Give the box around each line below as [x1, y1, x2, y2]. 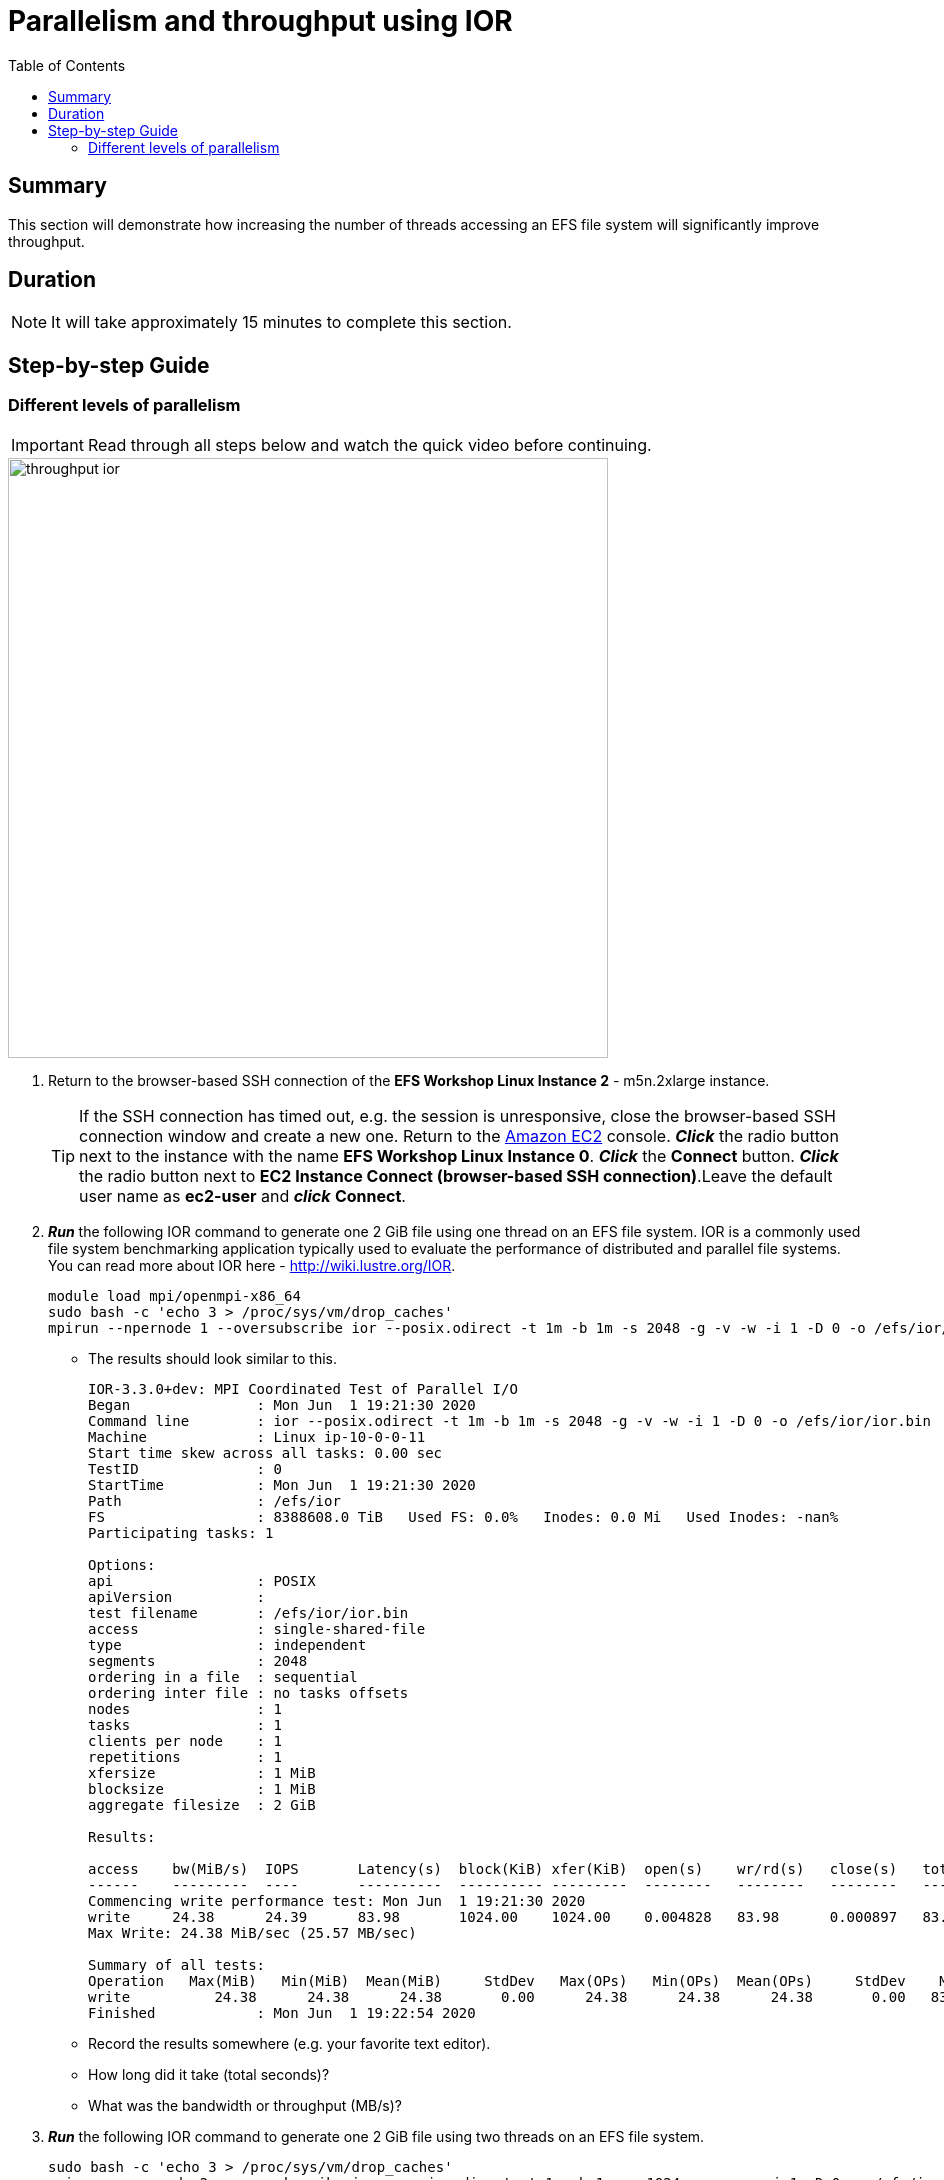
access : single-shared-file [88, 1620, 426, 1637]
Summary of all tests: [88, 1956, 266, 1973]
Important [11, 434, 84, 455]
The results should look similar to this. [88, 1349, 338, 1367]
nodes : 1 [88, 1700, 282, 1717]
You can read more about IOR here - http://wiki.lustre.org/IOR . [48, 1256, 456, 1274]
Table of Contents [8, 56, 126, 74]
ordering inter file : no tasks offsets [88, 1684, 409, 1701]
